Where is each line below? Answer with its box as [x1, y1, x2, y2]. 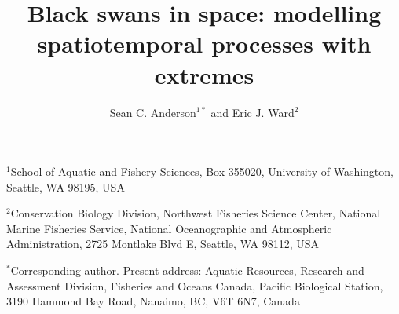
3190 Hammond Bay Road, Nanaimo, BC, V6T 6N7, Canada [6, 293, 300, 309]
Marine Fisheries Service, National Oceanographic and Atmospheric [6, 220, 332, 236]
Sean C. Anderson [109, 104, 196, 120]
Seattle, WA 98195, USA [6, 178, 125, 195]
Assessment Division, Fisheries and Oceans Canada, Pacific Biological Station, [6, 277, 383, 294]
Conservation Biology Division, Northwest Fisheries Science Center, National [10, 205, 381, 221]
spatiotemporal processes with [37, 27, 372, 60]
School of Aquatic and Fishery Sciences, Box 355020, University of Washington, [10, 163, 394, 180]
